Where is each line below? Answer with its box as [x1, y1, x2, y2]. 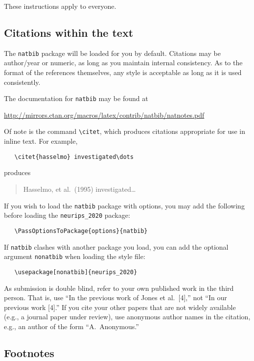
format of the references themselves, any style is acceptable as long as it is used [4, 67, 242, 77]
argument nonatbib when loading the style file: [4, 251, 145, 261]
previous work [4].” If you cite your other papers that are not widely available [4, 302, 236, 312]
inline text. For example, [4, 136, 78, 146]
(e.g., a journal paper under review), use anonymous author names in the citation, [4, 311, 251, 322]
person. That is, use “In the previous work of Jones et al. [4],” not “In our [4, 292, 227, 303]
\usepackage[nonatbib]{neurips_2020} [14, 268, 138, 276]
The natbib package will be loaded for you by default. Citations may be [4, 48, 221, 58]
